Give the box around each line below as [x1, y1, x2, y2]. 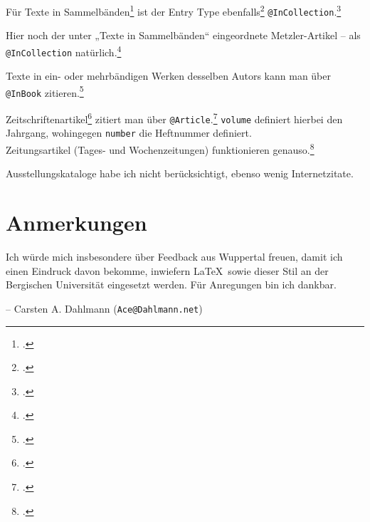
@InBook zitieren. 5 [6, 83, 84, 100]
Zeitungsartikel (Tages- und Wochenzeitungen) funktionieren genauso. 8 [6, 140, 314, 157]
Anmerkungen [6, 208, 147, 237]
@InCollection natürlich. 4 [6, 42, 122, 59]
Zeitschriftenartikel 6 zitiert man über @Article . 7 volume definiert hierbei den [6, 110, 343, 126]
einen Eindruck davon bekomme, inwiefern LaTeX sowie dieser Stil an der [6, 263, 329, 278]
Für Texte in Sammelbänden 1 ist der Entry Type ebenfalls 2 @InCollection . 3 [6, 2, 342, 19]
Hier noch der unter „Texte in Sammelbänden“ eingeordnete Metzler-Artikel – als [6, 28, 361, 43]
